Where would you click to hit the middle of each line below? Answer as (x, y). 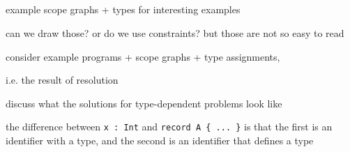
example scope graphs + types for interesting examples (123, 9)
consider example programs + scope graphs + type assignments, (143, 56)
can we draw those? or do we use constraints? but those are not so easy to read (175, 32)
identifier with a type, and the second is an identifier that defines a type (160, 140)
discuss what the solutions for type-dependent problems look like (144, 103)
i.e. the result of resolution (62, 80)
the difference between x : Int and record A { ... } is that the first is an (169, 127)
